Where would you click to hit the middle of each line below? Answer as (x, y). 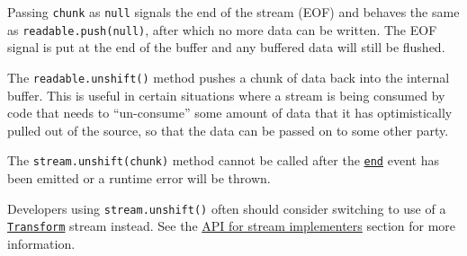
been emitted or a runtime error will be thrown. (139, 178)
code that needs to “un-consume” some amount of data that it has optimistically (230, 113)
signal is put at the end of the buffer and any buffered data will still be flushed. (226, 47)
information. (41, 243)
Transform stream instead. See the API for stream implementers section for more (232, 226)
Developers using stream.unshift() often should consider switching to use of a (227, 208)
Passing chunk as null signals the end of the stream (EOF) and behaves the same (233, 12)
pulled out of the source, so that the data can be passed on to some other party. (228, 130)
